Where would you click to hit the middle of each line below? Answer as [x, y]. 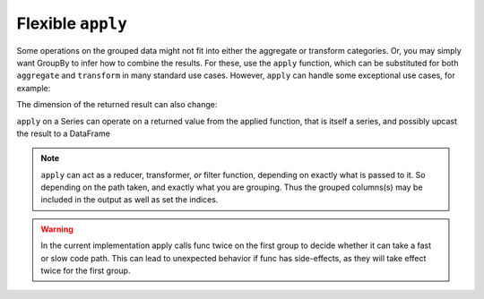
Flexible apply [72, 23]
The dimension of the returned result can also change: [117, 105]
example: [34, 88]
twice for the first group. [86, 271]
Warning [57, 229]
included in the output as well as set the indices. [130, 200]
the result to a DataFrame [64, 133]
